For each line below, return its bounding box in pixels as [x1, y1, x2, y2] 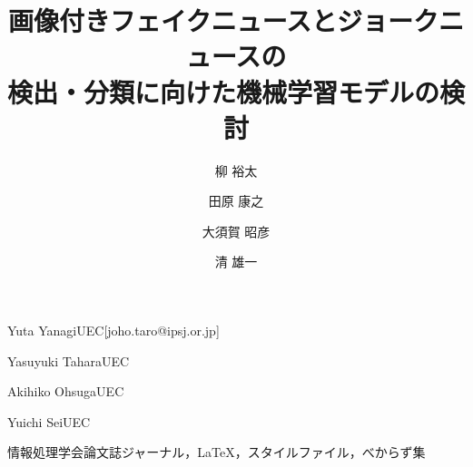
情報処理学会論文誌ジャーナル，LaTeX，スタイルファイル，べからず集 [7, 443, 426, 462]
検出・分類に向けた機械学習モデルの [7, 73, 440, 110]
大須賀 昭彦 [202, 221, 271, 240]
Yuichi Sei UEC [7, 412, 91, 431]
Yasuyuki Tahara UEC [7, 351, 130, 370]
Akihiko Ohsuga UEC [7, 382, 124, 401]
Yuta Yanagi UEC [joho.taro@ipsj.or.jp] [7, 321, 220, 340]
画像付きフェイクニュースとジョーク [7, 2, 439, 39]
